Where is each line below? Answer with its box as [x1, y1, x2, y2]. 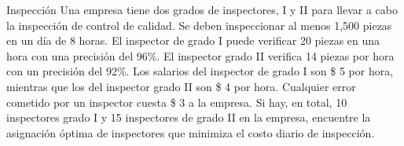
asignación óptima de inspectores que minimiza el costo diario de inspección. [6, 124, 375, 141]
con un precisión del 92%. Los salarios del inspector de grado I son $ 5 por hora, [6, 63, 394, 79]
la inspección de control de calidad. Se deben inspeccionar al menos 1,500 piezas [6, 16, 392, 33]
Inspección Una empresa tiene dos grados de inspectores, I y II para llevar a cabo [6, 2, 398, 17]
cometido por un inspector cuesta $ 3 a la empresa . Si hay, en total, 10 [6, 93, 347, 110]
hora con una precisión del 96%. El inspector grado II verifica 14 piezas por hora [6, 47, 395, 64]
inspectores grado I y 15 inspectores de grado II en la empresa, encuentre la [6, 109, 371, 126]
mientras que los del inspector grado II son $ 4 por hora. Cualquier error [6, 78, 356, 94]
